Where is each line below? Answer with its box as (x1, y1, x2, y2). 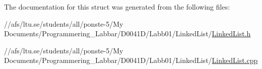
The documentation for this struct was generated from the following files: (4, 2, 230, 12)
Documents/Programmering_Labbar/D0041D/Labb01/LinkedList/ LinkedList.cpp (4, 55, 258, 65)
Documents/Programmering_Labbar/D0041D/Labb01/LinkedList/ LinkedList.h (4, 28, 251, 39)
